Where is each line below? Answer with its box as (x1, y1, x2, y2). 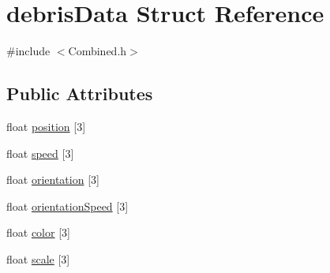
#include (6, 43, 51, 59)
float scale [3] (6, 250, 70, 267)
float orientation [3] (6, 171, 99, 188)
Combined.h (68, 43, 127, 59)
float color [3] (6, 224, 70, 241)
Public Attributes (6, 81, 153, 106)
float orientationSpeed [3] (6, 197, 129, 214)
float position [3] (6, 118, 86, 134)
